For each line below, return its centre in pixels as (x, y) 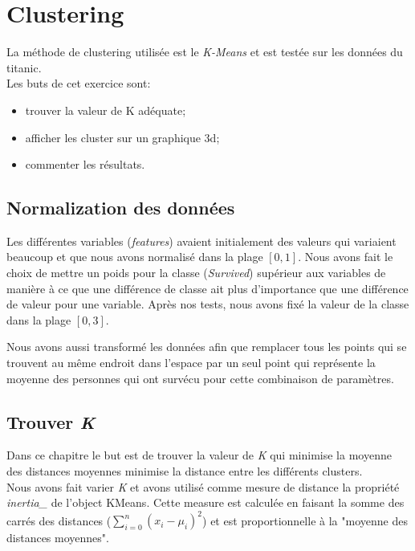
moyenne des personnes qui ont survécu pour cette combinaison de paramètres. (200, 378)
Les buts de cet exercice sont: (79, 83)
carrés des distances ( (59, 520)
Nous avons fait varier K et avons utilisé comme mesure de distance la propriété (203, 486)
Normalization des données (121, 208)
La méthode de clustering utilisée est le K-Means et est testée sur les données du (205, 52)
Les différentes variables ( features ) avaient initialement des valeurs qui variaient (201, 241)
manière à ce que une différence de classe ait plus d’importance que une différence (207, 288)
